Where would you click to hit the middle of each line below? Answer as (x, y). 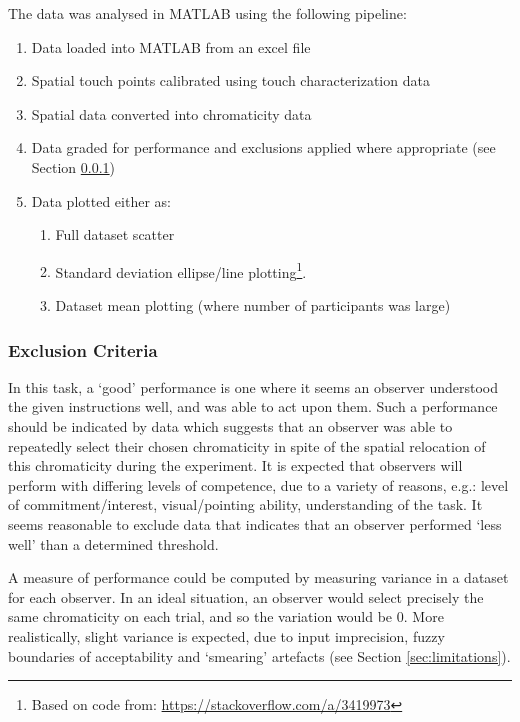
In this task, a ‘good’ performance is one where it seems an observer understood (253, 386)
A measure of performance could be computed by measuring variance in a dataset (258, 577)
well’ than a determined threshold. (113, 543)
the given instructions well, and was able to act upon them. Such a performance (253, 406)
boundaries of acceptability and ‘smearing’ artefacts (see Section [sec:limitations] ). (259, 655)
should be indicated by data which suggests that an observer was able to (230, 426)
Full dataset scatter (115, 234)
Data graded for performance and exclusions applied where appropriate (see (263, 147)
